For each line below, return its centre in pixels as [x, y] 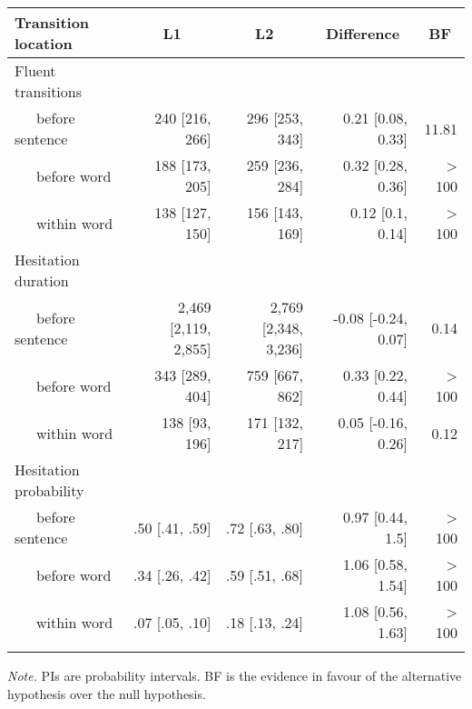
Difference [363, 33]
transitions [49, 91]
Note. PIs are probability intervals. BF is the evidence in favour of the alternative [235, 675]
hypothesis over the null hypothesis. [107, 693]
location [44, 43]
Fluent [35, 70]
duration [42, 280]
